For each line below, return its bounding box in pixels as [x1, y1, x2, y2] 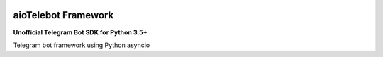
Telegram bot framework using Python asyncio [13, 41, 150, 49]
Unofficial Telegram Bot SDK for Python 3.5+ [13, 28, 148, 37]
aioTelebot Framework [13, 9, 114, 21]
